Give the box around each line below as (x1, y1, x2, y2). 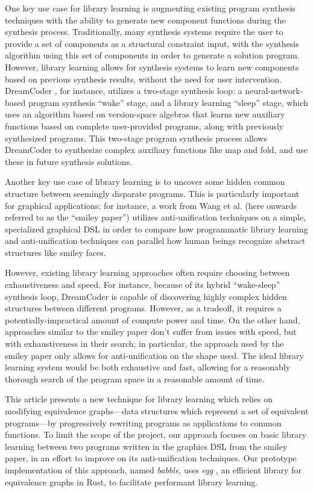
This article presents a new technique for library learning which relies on (5, 393, 273, 405)
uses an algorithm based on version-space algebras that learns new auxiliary (5, 108, 285, 120)
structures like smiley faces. (5, 246, 106, 258)
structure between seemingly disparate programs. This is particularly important (5, 187, 300, 199)
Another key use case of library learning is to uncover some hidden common (5, 175, 285, 188)
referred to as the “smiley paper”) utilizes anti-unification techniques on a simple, (5, 211, 306, 223)
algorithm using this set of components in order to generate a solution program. (5, 49, 300, 61)
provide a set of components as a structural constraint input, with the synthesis (5, 37, 299, 49)
